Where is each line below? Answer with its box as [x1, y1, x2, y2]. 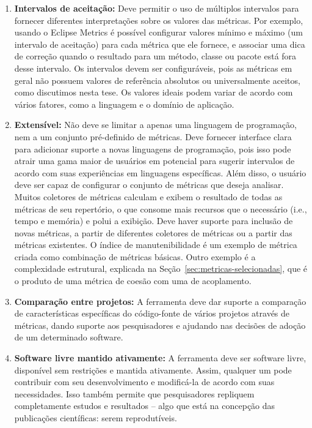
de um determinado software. [14, 331, 123, 344]
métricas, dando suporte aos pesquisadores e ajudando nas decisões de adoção [14, 318, 306, 331]
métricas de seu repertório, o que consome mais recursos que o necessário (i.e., [14, 202, 307, 215]
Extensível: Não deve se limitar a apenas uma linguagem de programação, [14, 118, 297, 131]
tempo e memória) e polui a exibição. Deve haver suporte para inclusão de [14, 214, 293, 227]
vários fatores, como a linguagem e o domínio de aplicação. [14, 97, 234, 110]
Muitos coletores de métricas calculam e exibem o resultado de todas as [14, 190, 283, 203]
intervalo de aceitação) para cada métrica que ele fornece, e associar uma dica [14, 37, 305, 50]
